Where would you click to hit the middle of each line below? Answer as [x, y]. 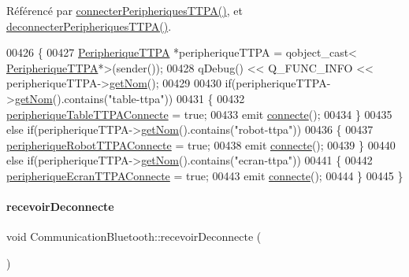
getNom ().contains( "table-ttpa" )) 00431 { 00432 [130, 98]
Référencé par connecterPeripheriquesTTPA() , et [125, 10]
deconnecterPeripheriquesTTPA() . [89, 26]
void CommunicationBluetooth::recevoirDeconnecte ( [134, 236]
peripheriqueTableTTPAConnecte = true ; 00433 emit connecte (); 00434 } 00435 [199, 114]
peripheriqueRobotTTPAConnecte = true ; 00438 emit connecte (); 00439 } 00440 [201, 144]
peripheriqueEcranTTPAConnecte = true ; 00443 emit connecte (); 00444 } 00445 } [205, 175]
